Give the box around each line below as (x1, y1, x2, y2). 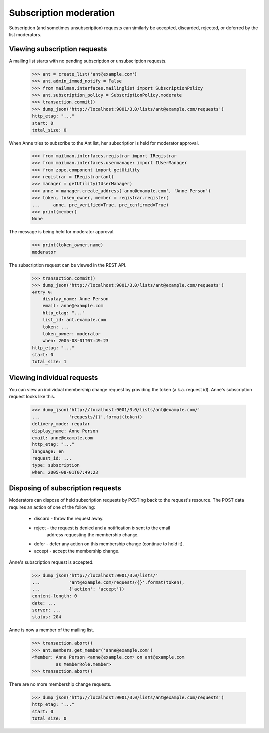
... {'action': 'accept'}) (32, 586, 125, 592)
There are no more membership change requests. (9, 681, 112, 687)
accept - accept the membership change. (34, 548, 120, 554)
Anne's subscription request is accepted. (9, 559, 94, 565)
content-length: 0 (32, 593, 77, 599)
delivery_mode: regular (32, 421, 91, 427)
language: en (32, 448, 64, 454)
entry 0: (32, 289, 54, 295)
